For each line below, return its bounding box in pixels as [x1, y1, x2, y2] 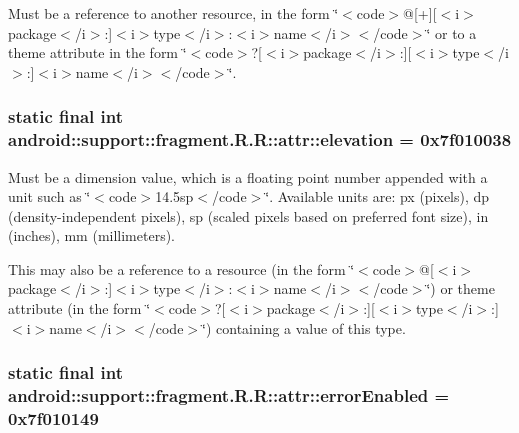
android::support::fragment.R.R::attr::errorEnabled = [8, 383, 450, 408]
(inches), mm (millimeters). [8, 225, 176, 246]
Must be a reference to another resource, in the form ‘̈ [8, 3, 339, 23]
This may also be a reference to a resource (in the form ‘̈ [8, 258, 355, 279]
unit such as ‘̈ [8, 186, 91, 207]
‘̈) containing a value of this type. [202, 317, 406, 338]
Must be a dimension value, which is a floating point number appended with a [8, 166, 488, 187]
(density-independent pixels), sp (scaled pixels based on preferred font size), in [8, 205, 489, 226]
